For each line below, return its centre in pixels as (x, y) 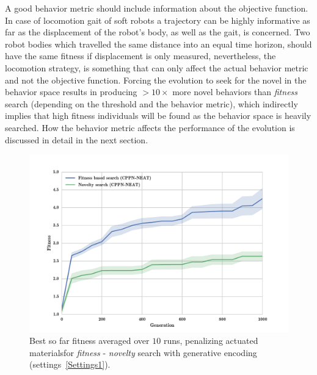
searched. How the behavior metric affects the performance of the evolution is (150, 127)
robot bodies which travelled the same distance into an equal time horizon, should (158, 44)
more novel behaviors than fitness (235, 92)
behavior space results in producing (71, 92)
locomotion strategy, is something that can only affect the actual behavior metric (157, 67)
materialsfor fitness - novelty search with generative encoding (143, 352)
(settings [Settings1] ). (70, 364)
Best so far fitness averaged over (89, 341)
